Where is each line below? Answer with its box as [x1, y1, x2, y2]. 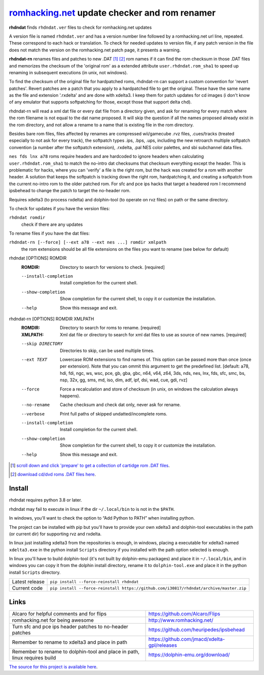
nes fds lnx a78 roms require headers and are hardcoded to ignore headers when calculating [9, 153, 204, 159]
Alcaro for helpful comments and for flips [12, 610, 107, 617]
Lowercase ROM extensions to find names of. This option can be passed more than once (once [60, 356, 252, 362]
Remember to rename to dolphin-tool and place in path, [12, 648, 140, 655]
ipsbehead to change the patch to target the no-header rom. [9, 188, 131, 194]
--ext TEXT [21, 357, 47, 362]
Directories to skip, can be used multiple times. [60, 348, 154, 353]
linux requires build [12, 654, 56, 661]
